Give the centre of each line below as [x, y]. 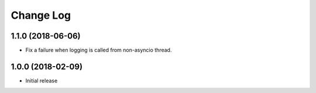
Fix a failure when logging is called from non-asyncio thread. [99, 50]
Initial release [42, 80]
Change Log [41, 15]
